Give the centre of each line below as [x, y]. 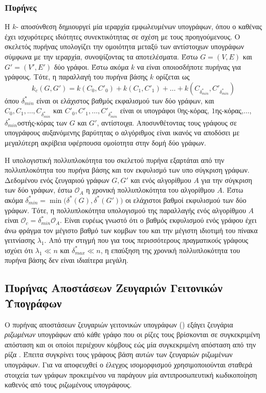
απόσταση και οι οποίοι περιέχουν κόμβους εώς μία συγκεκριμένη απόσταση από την [130, 344]
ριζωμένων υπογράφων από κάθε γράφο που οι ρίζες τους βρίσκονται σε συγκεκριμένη [132, 334]
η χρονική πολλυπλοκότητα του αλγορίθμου [150, 190]
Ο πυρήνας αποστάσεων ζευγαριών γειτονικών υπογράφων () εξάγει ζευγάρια [119, 324]
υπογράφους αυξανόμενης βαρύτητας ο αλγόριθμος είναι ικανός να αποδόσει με [122, 132]
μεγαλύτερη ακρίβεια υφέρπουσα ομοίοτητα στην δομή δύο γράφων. [105, 142]
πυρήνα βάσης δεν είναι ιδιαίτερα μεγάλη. [66, 260]
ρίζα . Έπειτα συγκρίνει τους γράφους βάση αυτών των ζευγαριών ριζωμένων [119, 354]
